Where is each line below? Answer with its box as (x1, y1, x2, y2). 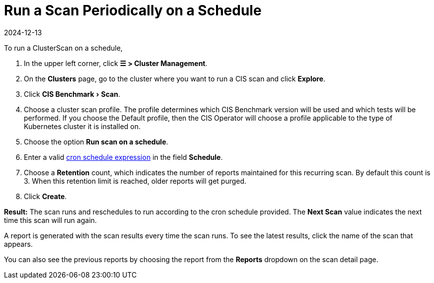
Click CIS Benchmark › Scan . (24, 89, 120, 98)
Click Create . (24, 192, 67, 201)
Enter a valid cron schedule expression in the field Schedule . (24, 152, 223, 161)
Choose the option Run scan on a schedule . (24, 137, 168, 146)
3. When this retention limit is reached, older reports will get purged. (24, 176, 247, 185)
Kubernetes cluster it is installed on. (24, 122, 141, 131)
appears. (4, 239, 33, 248)
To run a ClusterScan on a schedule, (4, 43, 123, 52)
